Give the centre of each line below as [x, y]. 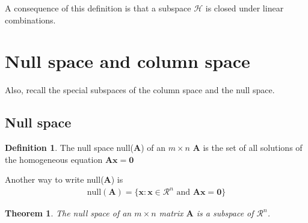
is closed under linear [245, 8]
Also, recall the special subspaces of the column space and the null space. [140, 90]
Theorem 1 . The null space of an [68, 213]
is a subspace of [225, 213]
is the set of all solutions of [253, 148]
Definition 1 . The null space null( [69, 148]
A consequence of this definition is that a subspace [98, 8]
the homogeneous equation [54, 159]
